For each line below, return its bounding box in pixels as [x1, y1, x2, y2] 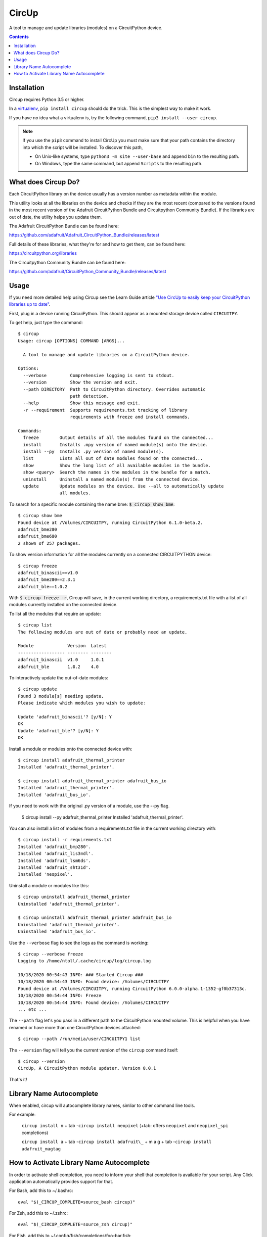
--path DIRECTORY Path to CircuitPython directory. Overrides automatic [23, 386, 206, 392]
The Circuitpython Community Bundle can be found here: [9, 259, 126, 265]
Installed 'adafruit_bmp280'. [18, 844, 91, 850]
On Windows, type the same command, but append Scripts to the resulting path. [35, 160, 203, 166]
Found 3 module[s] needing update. [18, 693, 104, 699]
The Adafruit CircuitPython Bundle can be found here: [9, 223, 119, 229]
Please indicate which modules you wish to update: [18, 700, 146, 706]
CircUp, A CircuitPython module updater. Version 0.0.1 [18, 1065, 156, 1071]
